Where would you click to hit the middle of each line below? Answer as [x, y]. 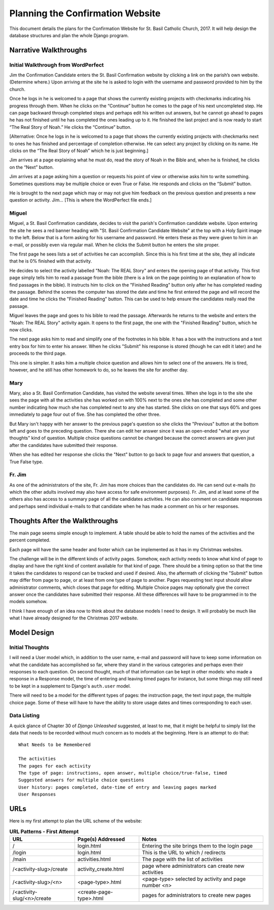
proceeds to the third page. [38, 353]
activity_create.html [101, 869]
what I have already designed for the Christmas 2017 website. [74, 618]
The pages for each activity [55, 766]
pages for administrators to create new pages [197, 895]
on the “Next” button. [32, 167]
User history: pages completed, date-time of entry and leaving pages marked [117, 787]
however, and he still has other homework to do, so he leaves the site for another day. [99, 369]
